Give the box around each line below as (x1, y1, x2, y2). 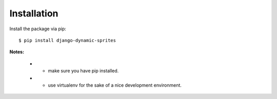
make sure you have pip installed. (48, 68, 119, 74)
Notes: (9, 49, 25, 55)
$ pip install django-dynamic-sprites (18, 37, 116, 43)
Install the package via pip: (9, 26, 67, 32)
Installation (9, 8, 58, 19)
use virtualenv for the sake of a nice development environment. (48, 82, 182, 88)
